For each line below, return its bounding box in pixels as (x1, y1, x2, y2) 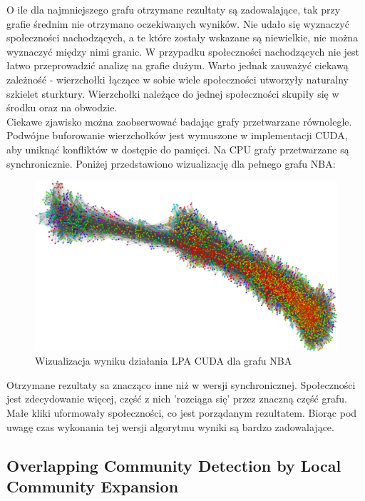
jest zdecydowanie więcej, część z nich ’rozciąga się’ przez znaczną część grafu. (6, 391, 347, 406)
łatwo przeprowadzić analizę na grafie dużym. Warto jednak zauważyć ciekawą (6, 58, 349, 73)
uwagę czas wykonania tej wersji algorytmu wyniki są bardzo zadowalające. (6, 419, 334, 434)
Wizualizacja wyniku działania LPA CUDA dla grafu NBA (35, 353, 292, 368)
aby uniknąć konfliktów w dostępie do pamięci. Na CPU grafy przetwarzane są (6, 141, 349, 156)
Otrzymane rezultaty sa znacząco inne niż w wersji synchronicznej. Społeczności (6, 377, 356, 392)
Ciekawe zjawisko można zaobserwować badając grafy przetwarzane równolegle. (6, 113, 352, 128)
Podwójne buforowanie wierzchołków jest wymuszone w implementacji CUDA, (6, 128, 348, 143)
